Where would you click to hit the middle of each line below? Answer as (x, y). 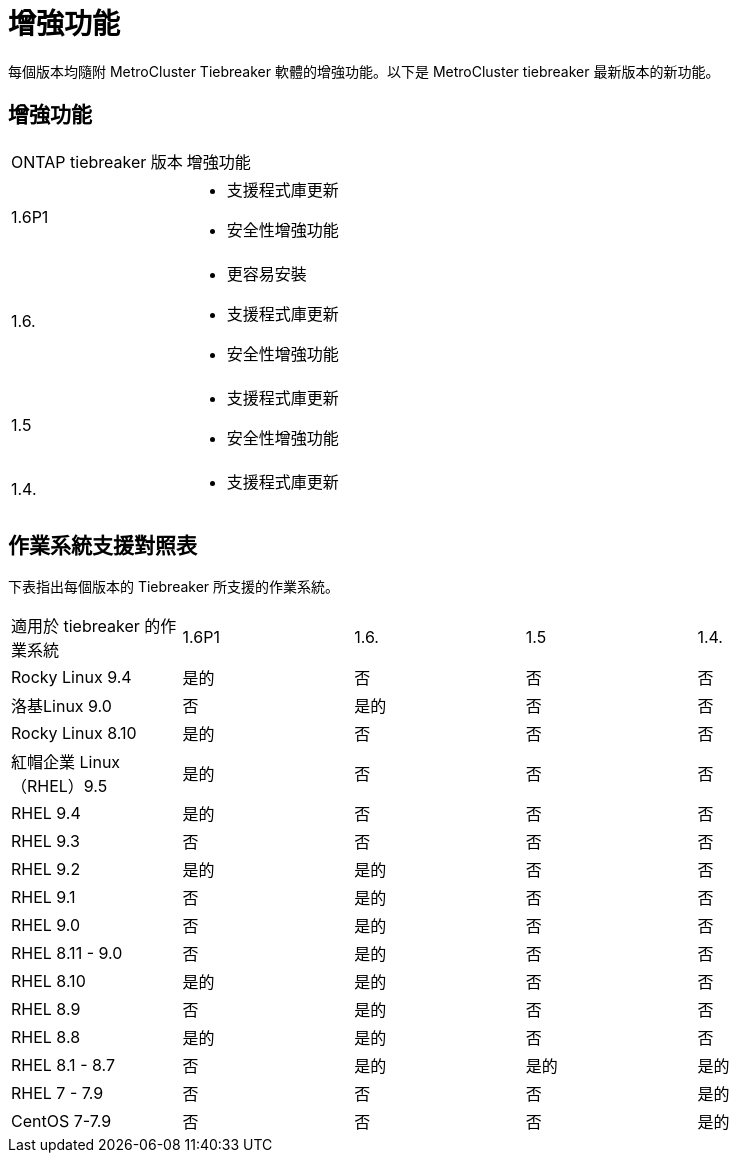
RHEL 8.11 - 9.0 (67, 953)
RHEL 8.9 (46, 1009)
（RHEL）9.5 (59, 786)
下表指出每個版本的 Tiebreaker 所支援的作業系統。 (174, 587)
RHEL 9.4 (46, 813)
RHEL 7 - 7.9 (57, 1093)
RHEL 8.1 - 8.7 (63, 1065)
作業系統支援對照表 (102, 546)
